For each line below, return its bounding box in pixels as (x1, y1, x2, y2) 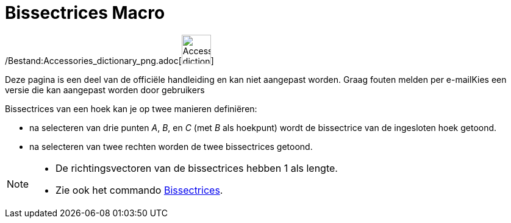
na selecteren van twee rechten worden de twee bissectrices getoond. (29, 141, 313, 152)
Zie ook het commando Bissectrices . (55, 183, 223, 196)
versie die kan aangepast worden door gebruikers (5, 84, 205, 95)
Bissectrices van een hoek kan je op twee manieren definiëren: (5, 103, 257, 114)
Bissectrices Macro (5, 2, 165, 23)
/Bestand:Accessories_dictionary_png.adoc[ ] (5, 55, 214, 66)
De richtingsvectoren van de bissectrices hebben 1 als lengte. (55, 161, 338, 174)
